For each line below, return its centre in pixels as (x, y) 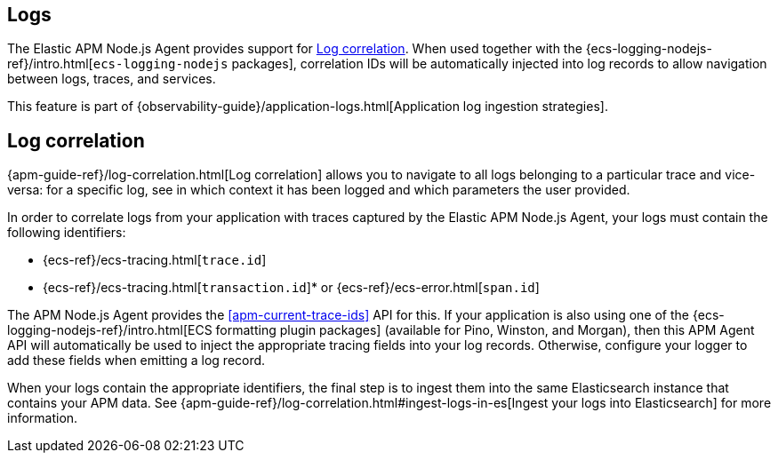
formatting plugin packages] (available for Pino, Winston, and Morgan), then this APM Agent (485, 330)
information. (43, 418)
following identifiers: (67, 233)
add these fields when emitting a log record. (136, 361)
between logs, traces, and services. (112, 79)
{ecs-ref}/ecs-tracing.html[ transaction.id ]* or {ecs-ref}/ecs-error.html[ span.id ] (291, 288)
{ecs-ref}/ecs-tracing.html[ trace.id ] (155, 260)
